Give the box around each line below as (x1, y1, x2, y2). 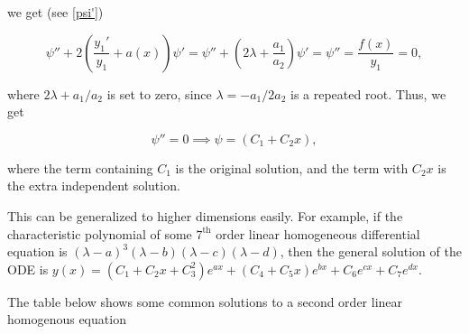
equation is (7, 242, 68, 261)
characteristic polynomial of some (7, 224, 192, 243)
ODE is (7, 259, 49, 278)
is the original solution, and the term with (175, 158, 409, 177)
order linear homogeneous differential (216, 224, 420, 243)
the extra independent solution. (7, 176, 180, 195)
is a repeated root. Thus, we (290, 84, 446, 103)
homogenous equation (7, 310, 126, 329)
